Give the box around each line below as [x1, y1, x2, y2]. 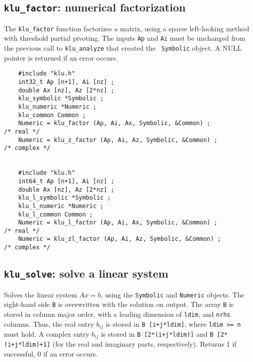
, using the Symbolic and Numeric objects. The [100, 289, 245, 299]
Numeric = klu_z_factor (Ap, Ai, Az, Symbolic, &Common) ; [18, 136, 218, 144]
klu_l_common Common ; [18, 211, 93, 218]
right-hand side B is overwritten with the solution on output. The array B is [4, 299, 234, 309]
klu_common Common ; [18, 111, 86, 119]
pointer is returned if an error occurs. [4, 52, 118, 63]
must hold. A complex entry [4, 328, 89, 339]
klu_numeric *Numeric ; [18, 103, 97, 110]
